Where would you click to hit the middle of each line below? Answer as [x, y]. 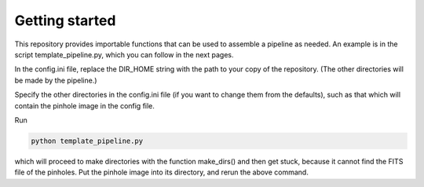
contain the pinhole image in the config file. [84, 105]
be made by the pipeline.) [56, 80]
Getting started [65, 20]
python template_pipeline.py [87, 141]
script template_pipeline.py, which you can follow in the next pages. [124, 54]
